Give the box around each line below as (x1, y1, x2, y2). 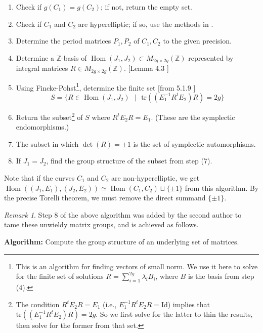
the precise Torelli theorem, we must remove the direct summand (4, 192, 206, 203)
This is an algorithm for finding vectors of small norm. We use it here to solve (16, 261, 258, 271)
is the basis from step (188, 271, 254, 281)
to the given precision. (163, 35, 232, 46)
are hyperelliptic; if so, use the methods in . (78, 18, 213, 29)
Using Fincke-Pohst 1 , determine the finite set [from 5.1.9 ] (16, 80, 196, 93)
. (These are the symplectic (151, 111, 235, 122)
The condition (16, 299, 60, 309)
